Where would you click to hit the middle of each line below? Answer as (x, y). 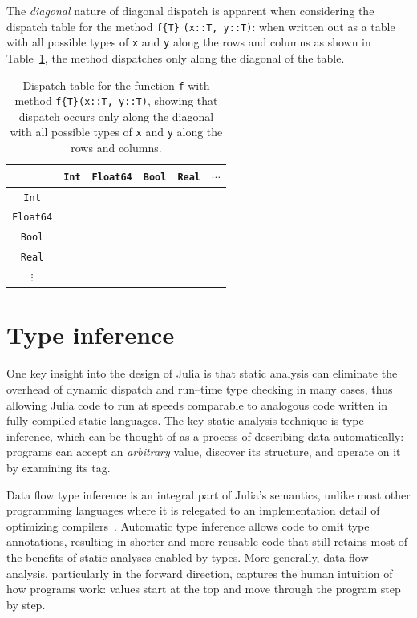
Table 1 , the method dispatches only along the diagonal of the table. (176, 57)
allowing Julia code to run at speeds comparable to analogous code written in (197, 404)
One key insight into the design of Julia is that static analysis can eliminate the (202, 373)
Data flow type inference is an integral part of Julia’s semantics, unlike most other (208, 494)
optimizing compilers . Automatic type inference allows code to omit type (188, 525)
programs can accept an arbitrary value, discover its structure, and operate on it (204, 452)
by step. (26, 604)
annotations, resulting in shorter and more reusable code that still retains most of (207, 541)
